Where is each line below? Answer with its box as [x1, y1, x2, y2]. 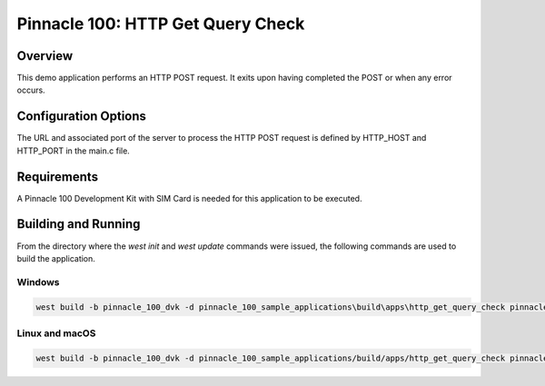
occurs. [16, 84, 45, 95]
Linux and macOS [16, 327, 96, 340]
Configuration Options [16, 109, 147, 124]
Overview [16, 48, 74, 64]
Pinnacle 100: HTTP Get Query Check [16, 14, 305, 34]
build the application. [16, 252, 95, 263]
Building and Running [16, 216, 141, 232]
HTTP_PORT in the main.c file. [16, 145, 131, 156]
